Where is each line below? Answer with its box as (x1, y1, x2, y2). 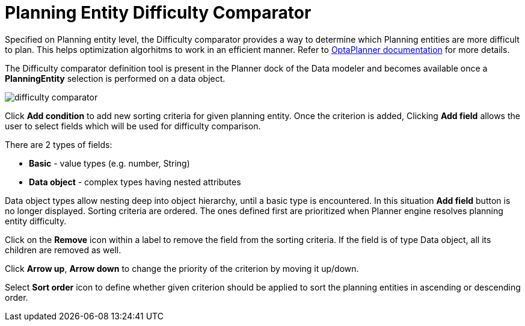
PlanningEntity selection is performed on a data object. (5, 73, 226, 84)
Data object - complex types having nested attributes (29, 176, 241, 187)
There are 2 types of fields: (5, 139, 112, 150)
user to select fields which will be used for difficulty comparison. (5, 120, 261, 131)
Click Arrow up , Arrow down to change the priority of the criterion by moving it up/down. (5, 263, 359, 274)
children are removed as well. (5, 244, 121, 255)
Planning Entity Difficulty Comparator (5, 2, 312, 23)
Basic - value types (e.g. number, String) (29, 158, 190, 168)
